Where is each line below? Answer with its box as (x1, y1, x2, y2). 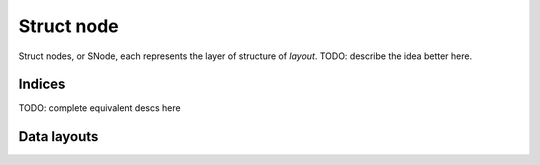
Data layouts (18, 128, 99, 145)
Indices (18, 76, 66, 93)
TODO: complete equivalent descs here (18, 102, 181, 114)
